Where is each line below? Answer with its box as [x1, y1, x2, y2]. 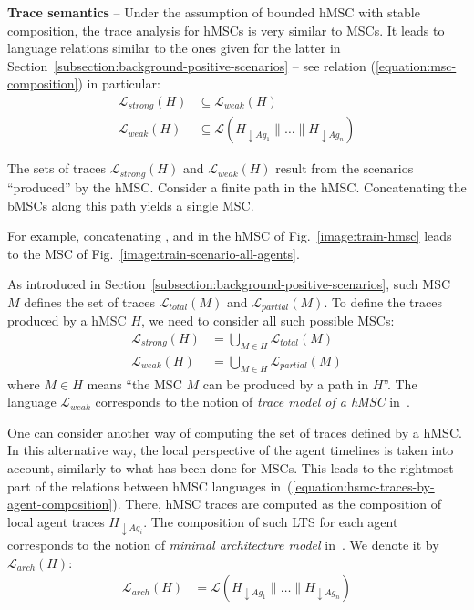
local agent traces [7, 512, 105, 531]
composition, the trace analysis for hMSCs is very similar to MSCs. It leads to [7, 20, 445, 39]
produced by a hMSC [7, 311, 127, 330]
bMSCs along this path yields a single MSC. [7, 195, 254, 214]
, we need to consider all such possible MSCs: [141, 311, 395, 330]
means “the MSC [87, 374, 182, 393]
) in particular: [77, 74, 160, 93]
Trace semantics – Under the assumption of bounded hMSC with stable [7, 3, 420, 21]
